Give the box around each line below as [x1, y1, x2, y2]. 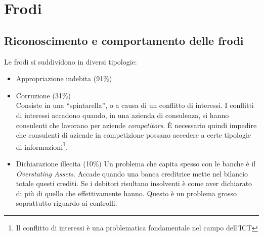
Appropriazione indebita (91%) [16, 73, 112, 84]
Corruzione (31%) [16, 90, 71, 100]
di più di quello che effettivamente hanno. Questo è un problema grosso [16, 188, 237, 198]
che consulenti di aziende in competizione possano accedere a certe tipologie [16, 130, 251, 140]
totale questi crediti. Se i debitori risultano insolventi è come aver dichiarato [16, 178, 252, 189]
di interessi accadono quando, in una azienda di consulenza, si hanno [16, 109, 229, 120]
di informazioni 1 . [16, 140, 68, 152]
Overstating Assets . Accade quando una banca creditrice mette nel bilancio [16, 168, 248, 179]
